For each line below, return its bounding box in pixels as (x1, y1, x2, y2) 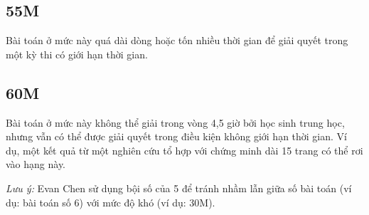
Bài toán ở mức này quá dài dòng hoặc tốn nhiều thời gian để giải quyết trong (6, 33, 348, 48)
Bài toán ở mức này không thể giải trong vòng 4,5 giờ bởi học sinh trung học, (6, 115, 345, 130)
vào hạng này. (6, 157, 66, 172)
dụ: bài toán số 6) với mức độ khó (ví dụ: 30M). (6, 194, 215, 209)
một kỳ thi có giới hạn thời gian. (6, 46, 148, 61)
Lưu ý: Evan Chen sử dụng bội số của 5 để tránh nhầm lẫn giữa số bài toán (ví (6, 180, 352, 195)
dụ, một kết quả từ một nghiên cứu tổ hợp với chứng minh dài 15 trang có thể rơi (6, 142, 363, 157)
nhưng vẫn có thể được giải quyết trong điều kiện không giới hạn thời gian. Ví (6, 129, 347, 144)
